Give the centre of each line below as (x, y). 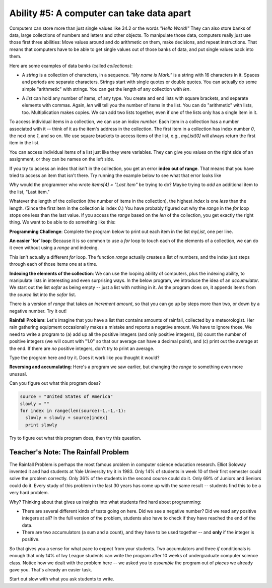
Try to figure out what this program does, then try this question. (75, 438)
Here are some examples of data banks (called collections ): (71, 66)
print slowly (41, 425)
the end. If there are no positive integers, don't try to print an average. (82, 348)
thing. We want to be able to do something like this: (62, 222)
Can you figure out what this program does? (55, 383)
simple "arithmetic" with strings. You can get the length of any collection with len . (106, 89)
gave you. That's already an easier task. (51, 570)
